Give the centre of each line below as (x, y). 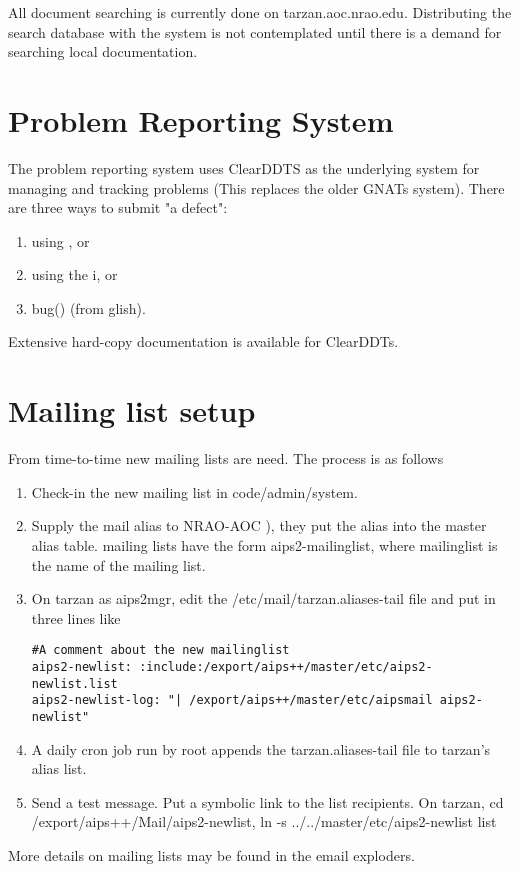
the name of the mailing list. (118, 564)
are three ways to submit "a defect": (118, 207)
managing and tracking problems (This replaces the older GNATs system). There (256, 187)
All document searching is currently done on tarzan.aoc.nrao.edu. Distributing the (260, 12)
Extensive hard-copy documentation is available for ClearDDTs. (203, 341)
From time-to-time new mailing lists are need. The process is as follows (226, 458)
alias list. (59, 768)
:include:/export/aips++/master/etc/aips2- (286, 667)
